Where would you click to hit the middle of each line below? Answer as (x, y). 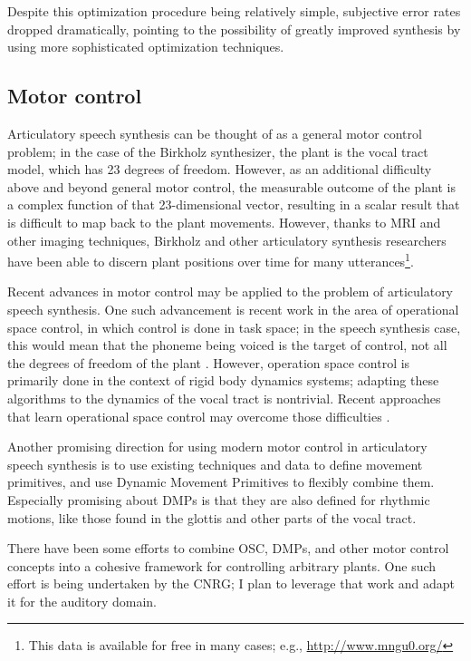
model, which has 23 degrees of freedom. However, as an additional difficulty (220, 169)
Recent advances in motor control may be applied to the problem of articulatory (231, 292)
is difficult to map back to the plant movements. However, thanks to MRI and (224, 222)
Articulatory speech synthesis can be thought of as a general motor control (215, 133)
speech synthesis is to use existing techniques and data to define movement (215, 464)
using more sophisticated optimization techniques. (146, 47)
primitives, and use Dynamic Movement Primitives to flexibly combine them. (221, 482)
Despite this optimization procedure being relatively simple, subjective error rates (234, 11)
